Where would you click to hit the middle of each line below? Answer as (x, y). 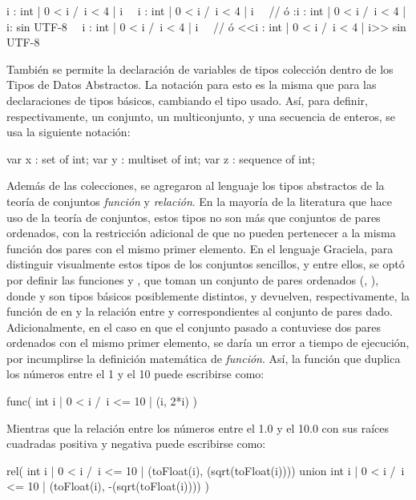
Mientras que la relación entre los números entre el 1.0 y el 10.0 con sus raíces (198, 427)
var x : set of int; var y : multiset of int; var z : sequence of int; (161, 158)
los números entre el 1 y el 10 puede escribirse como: (135, 374)
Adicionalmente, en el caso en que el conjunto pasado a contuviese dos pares (194, 327)
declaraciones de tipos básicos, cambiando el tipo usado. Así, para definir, (187, 100)
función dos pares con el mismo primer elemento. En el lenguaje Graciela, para (200, 248)
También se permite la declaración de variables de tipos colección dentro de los (200, 69)
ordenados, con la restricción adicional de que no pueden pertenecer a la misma (201, 233)
